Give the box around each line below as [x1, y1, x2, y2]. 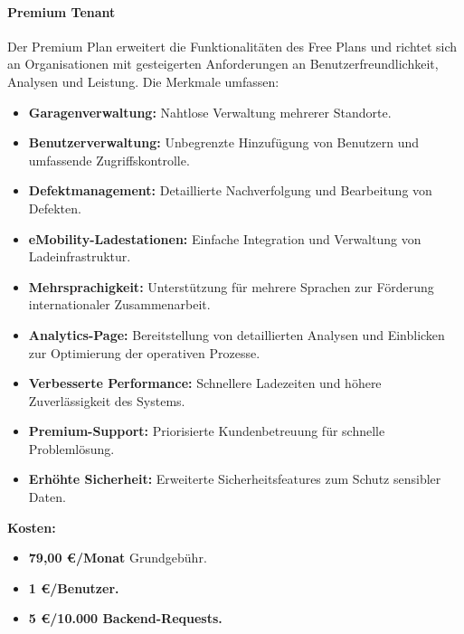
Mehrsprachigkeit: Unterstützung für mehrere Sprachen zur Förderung [28, 277, 434, 296]
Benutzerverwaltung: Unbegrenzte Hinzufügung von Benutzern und [28, 133, 420, 152]
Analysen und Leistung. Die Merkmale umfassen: [7, 71, 279, 90]
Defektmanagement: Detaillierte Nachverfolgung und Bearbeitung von [28, 181, 432, 200]
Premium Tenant [7, 2, 116, 21]
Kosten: [7, 517, 56, 536]
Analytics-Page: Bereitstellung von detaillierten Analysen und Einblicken [28, 325, 445, 344]
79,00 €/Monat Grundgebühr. [28, 548, 207, 567]
